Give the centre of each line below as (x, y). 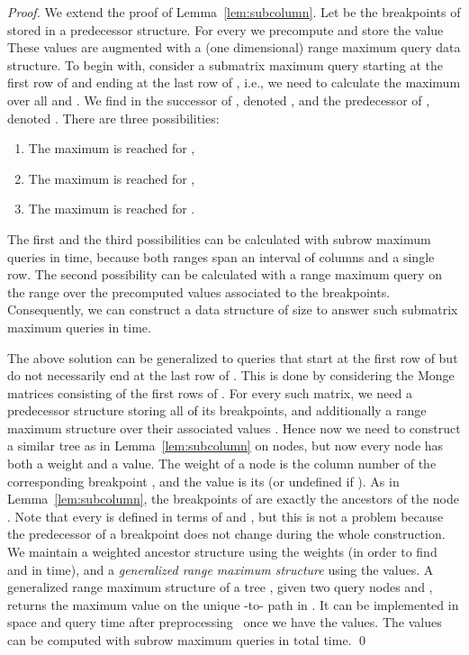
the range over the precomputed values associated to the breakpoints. (199, 291)
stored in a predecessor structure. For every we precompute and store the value (225, 29)
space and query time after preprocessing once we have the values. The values (225, 622)
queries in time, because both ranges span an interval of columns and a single (221, 256)
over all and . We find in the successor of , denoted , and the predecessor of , (219, 100)
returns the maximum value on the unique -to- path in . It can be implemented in (233, 604)
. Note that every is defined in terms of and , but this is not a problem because (225, 516)
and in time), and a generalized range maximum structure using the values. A (221, 569)
